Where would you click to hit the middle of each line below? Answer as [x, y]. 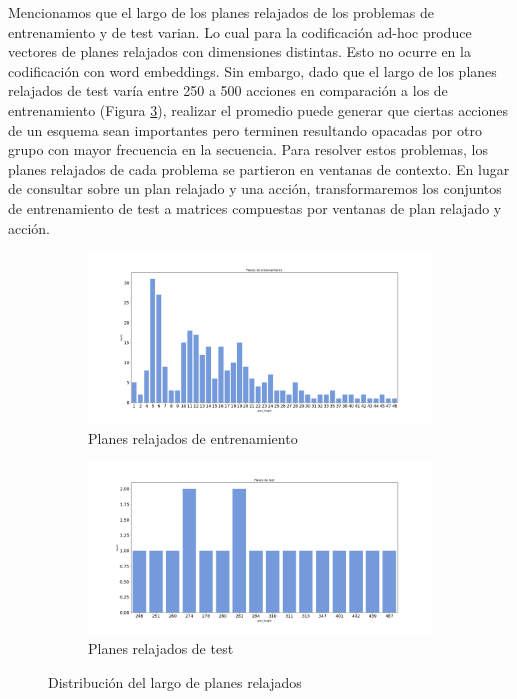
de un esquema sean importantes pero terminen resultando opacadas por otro [245, 129]
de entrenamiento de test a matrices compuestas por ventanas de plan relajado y [255, 207]
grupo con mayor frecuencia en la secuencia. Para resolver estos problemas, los [248, 149]
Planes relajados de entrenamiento [193, 437]
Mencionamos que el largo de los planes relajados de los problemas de [221, 12]
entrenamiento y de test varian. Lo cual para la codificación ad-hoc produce [240, 31]
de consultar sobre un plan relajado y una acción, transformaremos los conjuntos [255, 188]
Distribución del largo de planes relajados [175, 681]
